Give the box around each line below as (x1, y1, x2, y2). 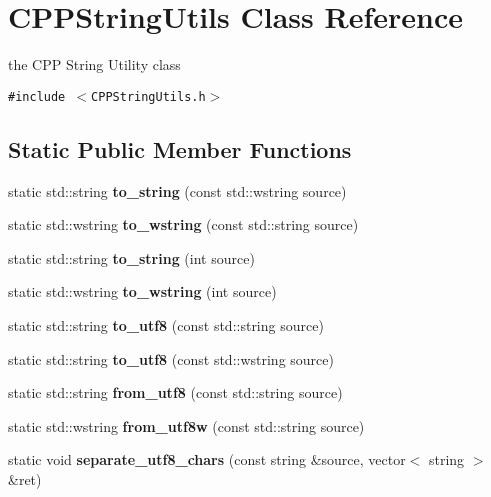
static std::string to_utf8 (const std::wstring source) (8, 348, 334, 369)
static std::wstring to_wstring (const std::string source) (8, 214, 359, 235)
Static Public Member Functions (8, 133, 352, 164)
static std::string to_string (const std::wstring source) (8, 180, 347, 201)
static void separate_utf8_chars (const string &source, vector (8, 449, 406, 470)
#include (8, 89, 66, 104)
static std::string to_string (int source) (8, 247, 255, 268)
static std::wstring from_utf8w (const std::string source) (8, 415, 365, 436)
